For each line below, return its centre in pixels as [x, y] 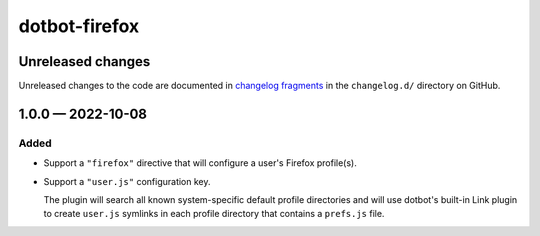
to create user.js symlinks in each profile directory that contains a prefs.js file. [214, 214]
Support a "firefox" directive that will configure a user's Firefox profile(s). [200, 163]
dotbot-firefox [79, 26]
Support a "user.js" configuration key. [127, 181]
